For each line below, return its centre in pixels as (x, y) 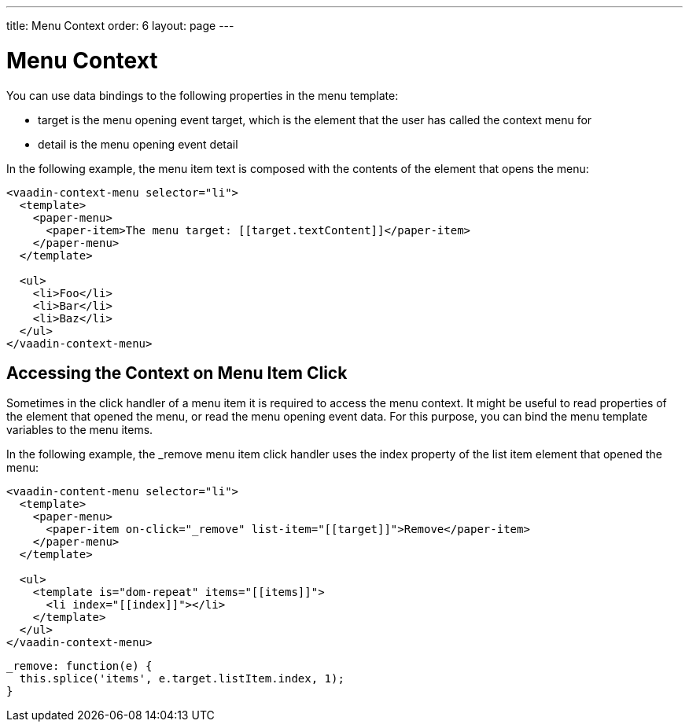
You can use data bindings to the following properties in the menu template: (203, 95)
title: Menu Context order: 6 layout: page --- (120, 26)
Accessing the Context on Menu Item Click (177, 373)
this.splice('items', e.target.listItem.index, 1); (182, 679)
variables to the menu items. (80, 430)
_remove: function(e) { (79, 666)
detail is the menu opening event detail (138, 144)
